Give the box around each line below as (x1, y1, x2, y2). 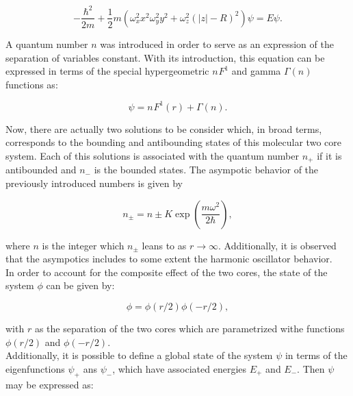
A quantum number (5, 36, 88, 51)
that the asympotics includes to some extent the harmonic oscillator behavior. (5, 251, 332, 266)
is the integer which (42, 238, 125, 252)
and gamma (231, 64, 281, 78)
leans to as (142, 238, 187, 252)
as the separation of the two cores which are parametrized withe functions (34, 321, 345, 336)
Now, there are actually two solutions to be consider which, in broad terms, (5, 121, 322, 136)
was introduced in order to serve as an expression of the (100, 36, 334, 51)
